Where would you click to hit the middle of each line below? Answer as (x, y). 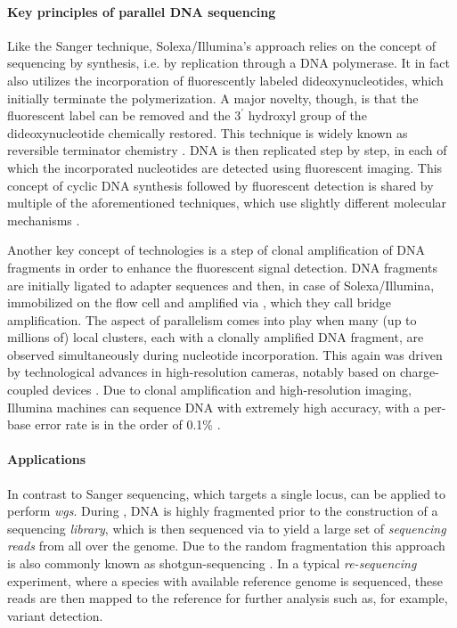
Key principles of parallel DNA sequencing (142, 11)
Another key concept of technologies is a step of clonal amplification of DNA (216, 250)
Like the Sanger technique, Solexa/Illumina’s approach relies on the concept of (222, 45)
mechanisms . (44, 220)
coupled (28, 390)
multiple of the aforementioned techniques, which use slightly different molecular (227, 203)
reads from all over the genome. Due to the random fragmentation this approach (226, 546)
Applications (47, 459)
